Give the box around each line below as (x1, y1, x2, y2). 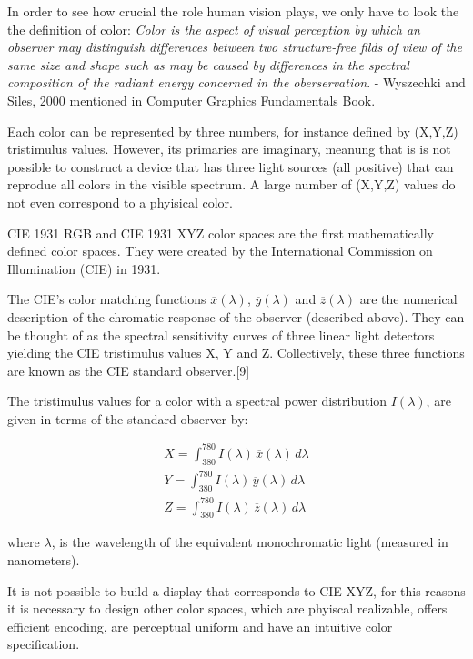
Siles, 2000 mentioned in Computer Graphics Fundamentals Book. (7, 90, 376, 109)
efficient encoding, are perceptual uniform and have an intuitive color (7, 616, 393, 635)
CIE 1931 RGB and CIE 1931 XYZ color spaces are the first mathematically (7, 223, 434, 242)
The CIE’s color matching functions (7, 289, 206, 309)
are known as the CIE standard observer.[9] (7, 360, 250, 380)
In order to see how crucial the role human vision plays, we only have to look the (7, 2, 459, 20)
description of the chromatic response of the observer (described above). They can (7, 307, 465, 326)
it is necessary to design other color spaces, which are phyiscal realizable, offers (7, 599, 448, 618)
